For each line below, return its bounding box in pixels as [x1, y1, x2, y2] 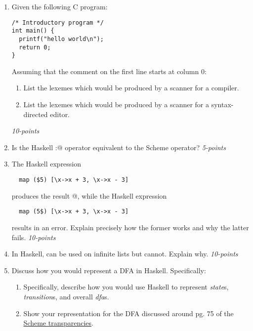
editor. [50, 109, 70, 119]
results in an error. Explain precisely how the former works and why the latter [11, 222, 249, 232]
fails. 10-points [11, 232, 56, 242]
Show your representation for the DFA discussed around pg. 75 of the [23, 308, 234, 318]
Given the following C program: [11, 1, 108, 11]
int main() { [11, 27, 54, 35]
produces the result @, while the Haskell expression [11, 190, 167, 201]
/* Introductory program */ [11, 19, 104, 26]
